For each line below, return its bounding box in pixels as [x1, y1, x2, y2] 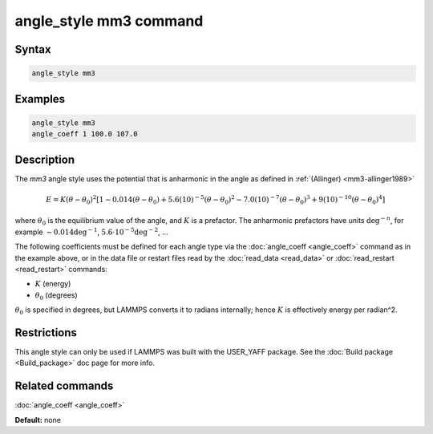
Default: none [14, 415, 62, 424]
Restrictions [14, 326, 78, 339]
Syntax [14, 43, 51, 56]
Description [14, 152, 75, 166]
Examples [14, 92, 66, 106]
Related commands [14, 379, 114, 393]
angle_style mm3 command [14, 12, 204, 30]
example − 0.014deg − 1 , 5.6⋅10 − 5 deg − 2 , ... [14, 226, 168, 237]
